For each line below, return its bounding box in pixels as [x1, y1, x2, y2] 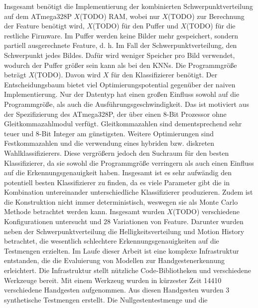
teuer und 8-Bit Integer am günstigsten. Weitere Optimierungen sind [4, 128, 214, 138]
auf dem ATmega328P [4, 10, 72, 21]
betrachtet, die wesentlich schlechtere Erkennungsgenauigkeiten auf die [4, 236, 219, 246]
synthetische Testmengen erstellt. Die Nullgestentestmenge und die [4, 294, 208, 305]
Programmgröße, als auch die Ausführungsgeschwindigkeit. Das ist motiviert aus [4, 98, 249, 109]
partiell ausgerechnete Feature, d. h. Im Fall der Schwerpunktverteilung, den [4, 40, 237, 50]
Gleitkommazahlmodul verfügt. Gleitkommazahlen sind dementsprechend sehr [4, 118, 242, 129]
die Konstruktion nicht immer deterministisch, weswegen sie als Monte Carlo [4, 196, 238, 207]
